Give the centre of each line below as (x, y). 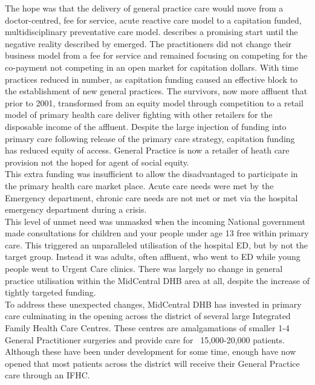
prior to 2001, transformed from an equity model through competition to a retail (154, 102)
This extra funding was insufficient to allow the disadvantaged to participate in (151, 174)
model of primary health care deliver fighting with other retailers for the (139, 115)
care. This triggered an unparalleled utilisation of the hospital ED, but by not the (156, 244)
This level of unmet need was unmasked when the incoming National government (155, 221)
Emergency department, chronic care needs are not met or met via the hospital (151, 197)
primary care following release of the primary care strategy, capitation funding (150, 138)
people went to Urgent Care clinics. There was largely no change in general (144, 269)
